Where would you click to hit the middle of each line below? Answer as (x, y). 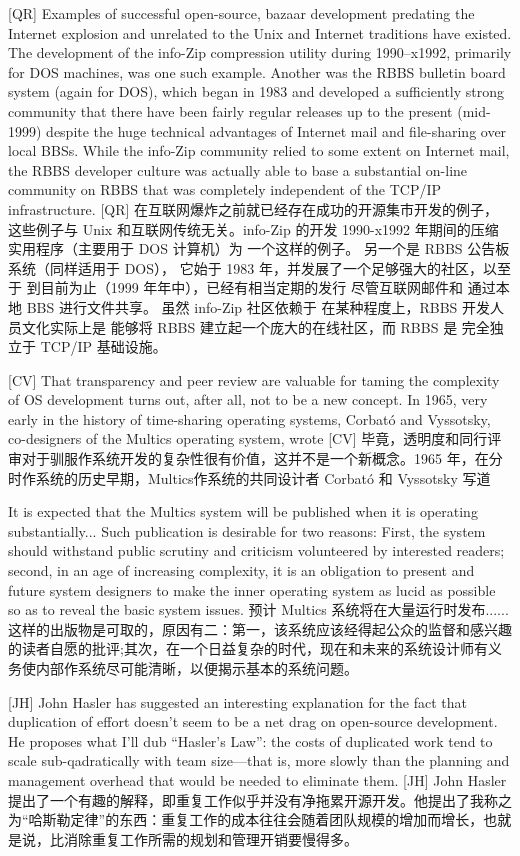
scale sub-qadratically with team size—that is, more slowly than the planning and (259, 760)
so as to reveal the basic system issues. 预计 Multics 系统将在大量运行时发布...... (258, 609)
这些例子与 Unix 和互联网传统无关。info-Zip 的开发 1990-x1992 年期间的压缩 (253, 228)
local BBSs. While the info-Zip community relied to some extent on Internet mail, (259, 150)
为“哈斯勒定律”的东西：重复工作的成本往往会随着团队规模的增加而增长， (246, 819)
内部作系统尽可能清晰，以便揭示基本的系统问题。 (196, 668)
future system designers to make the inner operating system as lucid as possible (252, 589)
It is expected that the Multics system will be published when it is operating (243, 511)
